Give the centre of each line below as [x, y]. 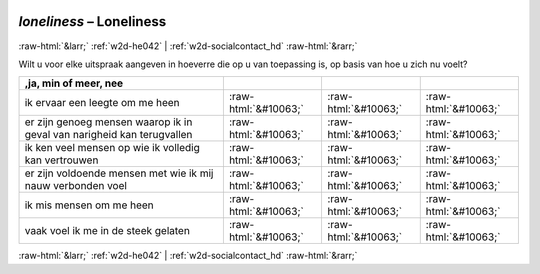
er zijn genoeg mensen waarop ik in [108, 122]
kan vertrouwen [61, 160]
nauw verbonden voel [75, 186]
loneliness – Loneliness [92, 21]
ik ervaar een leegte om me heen [102, 103]
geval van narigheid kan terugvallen [108, 135]
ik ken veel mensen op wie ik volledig [112, 148]
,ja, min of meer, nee [74, 83]
